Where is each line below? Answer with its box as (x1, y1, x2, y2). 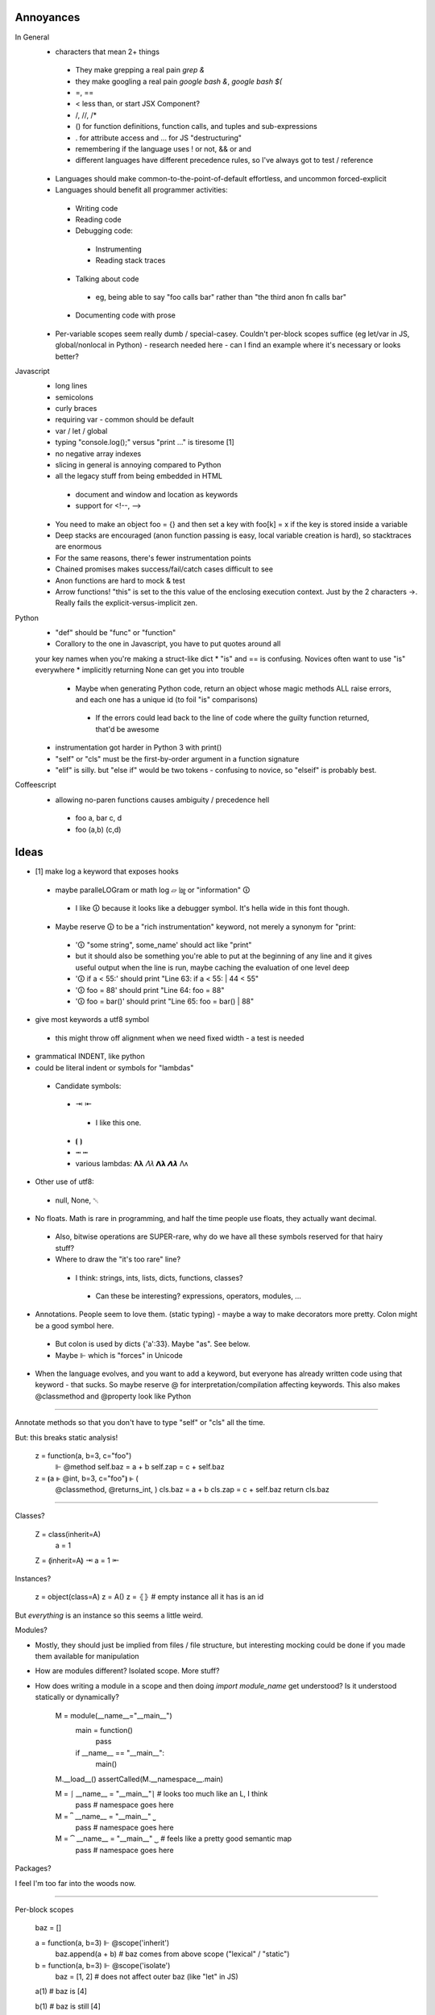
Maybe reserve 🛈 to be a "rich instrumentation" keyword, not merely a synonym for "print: (55, 921, 356, 931)
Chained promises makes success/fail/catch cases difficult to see (55, 564, 274, 574)
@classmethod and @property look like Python (35, 1391, 192, 1401)
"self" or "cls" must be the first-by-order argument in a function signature (55, 754, 300, 763)
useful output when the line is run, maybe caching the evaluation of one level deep (75, 962, 350, 972)
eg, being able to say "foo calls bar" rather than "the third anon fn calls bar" (95, 292, 346, 301)
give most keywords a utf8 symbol (35, 1015, 149, 1024)
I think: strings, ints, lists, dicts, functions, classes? (75, 1273, 243, 1282)
